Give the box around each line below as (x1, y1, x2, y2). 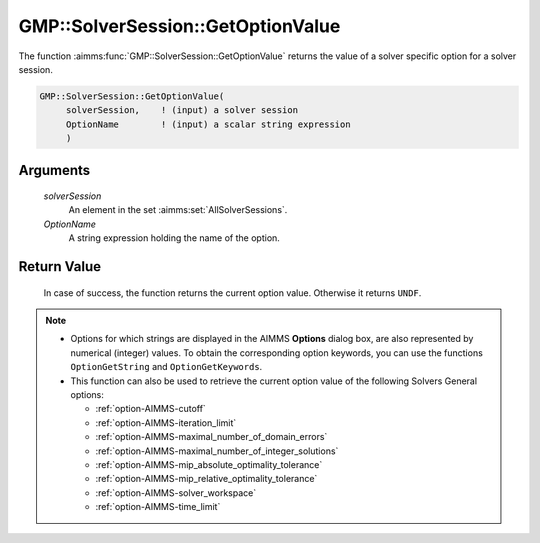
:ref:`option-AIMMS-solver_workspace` (95, 486, 257, 499)
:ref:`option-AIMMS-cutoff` (95, 403, 207, 415)
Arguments (18, 161, 91, 179)
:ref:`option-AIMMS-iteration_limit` (95, 416, 237, 429)
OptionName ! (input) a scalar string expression (65, 118, 351, 130)
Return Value (18, 258, 102, 275)
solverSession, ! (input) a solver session (65, 105, 299, 116)
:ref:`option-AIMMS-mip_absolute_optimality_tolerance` (95, 458, 323, 470)
